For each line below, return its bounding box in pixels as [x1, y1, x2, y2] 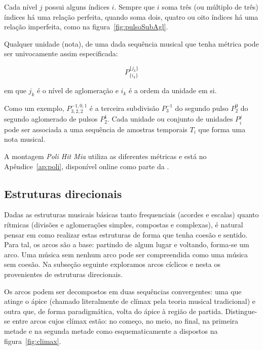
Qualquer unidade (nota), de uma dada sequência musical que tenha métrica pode [4, 38, 259, 49]
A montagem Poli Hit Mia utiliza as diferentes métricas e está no [4, 150, 207, 161]
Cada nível [4, 2, 37, 12]
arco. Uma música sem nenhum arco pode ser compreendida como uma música [4, 249, 248, 259]
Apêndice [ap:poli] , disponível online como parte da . [4, 161, 169, 171]
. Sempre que [114, 2, 155, 12]
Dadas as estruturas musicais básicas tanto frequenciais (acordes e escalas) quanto [4, 209, 259, 220]
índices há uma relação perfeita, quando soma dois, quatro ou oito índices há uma [4, 11, 258, 22]
